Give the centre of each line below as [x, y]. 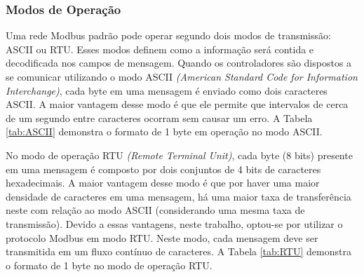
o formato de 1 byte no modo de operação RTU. [109, 265]
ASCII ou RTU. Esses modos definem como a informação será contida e [160, 49]
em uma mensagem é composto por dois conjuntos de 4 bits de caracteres [163, 169]
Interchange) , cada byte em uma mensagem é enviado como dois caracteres [167, 90]
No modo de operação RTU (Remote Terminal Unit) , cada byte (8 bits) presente [179, 155]
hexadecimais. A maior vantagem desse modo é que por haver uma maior [163, 183]
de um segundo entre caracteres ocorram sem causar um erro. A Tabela [159, 117]
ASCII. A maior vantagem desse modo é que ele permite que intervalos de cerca [177, 104]
